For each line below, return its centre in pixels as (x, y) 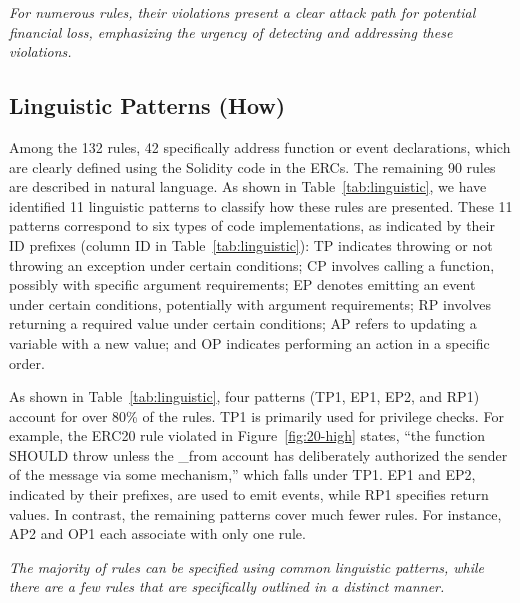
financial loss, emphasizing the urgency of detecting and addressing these (231, 31)
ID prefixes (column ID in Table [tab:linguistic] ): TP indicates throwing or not (251, 244)
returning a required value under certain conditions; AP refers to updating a (243, 323)
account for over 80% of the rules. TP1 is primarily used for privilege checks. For (256, 415)
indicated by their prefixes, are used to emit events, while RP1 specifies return (249, 494)
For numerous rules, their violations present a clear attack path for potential (242, 12)
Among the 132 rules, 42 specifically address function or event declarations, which (260, 146)
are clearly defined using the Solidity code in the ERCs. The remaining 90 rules (252, 166)
